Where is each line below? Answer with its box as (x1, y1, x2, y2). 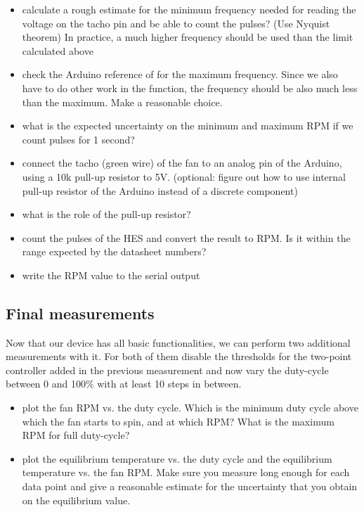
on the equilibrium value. (22, 492, 131, 507)
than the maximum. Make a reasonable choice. (22, 94, 223, 109)
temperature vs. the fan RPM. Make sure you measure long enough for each (22, 465, 350, 480)
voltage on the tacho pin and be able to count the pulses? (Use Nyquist (22, 15, 330, 30)
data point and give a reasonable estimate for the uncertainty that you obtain (22, 479, 358, 494)
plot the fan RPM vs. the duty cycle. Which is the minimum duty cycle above (22, 400, 358, 415)
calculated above (22, 43, 93, 58)
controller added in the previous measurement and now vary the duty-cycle (6, 362, 329, 377)
